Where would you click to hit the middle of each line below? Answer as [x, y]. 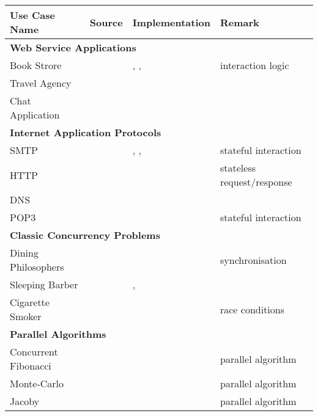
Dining [24, 253]
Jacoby [25, 401]
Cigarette [30, 302]
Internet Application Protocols [86, 132]
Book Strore [36, 65]
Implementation [171, 22]
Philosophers [37, 267]
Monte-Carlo [37, 383]
